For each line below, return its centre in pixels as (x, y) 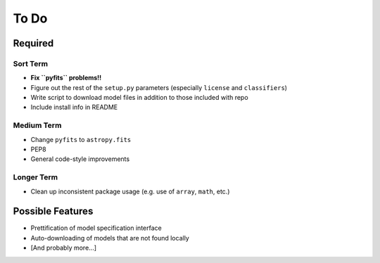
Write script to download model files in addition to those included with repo (140, 98)
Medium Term (37, 125)
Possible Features (53, 211)
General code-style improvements (80, 159)
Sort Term (31, 63)
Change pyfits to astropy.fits (81, 139)
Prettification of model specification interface (96, 228)
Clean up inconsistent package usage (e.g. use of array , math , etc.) (130, 191)
